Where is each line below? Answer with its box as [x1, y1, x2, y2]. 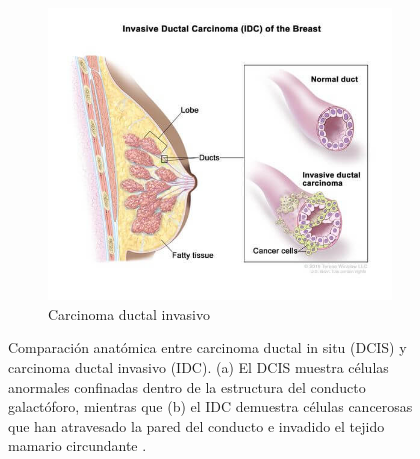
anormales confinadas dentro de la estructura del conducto [8, 376, 366, 397]
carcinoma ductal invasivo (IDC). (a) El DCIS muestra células [8, 356, 389, 377]
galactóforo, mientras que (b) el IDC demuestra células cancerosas [8, 396, 413, 417]
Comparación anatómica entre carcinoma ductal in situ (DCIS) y [8, 337, 407, 358]
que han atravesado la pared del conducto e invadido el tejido [8, 415, 385, 436]
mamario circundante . [8, 435, 147, 456]
